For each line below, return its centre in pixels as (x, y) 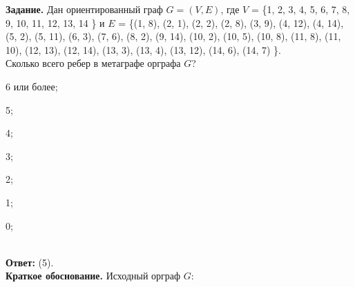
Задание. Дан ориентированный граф (84, 9)
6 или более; (32, 86)
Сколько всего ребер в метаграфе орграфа (93, 63)
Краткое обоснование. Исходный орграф (93, 276)
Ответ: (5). (30, 262)
